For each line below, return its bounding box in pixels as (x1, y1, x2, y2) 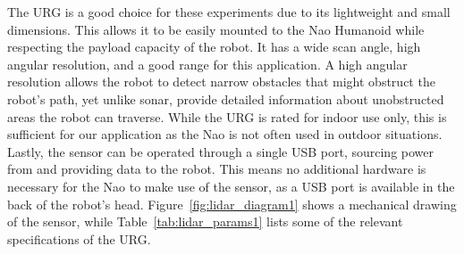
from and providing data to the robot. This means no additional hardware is (7, 160, 426, 178)
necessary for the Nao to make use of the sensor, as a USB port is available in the (7, 176, 455, 195)
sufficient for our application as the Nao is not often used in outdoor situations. (7, 125, 443, 143)
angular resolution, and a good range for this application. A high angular (7, 54, 408, 73)
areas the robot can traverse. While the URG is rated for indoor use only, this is (7, 107, 447, 126)
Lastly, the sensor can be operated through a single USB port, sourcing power (7, 142, 434, 160)
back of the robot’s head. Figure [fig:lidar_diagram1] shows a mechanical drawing (7, 194, 457, 213)
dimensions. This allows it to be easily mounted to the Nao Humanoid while (7, 20, 425, 38)
